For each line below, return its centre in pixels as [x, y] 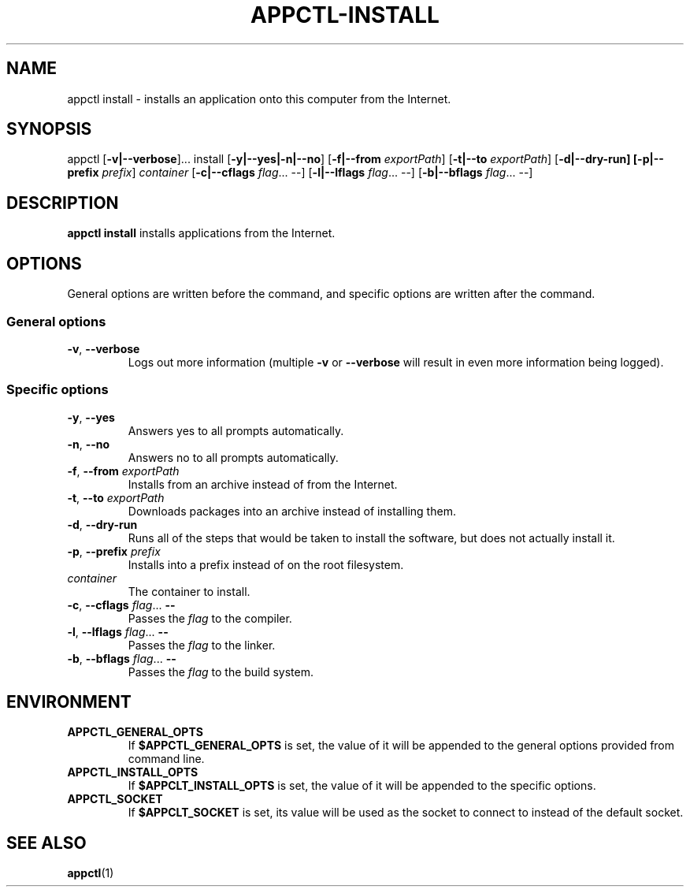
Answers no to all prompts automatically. [233, 457]
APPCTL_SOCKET [115, 799]
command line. [166, 759]
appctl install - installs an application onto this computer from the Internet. [259, 99]
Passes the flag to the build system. [221, 672]
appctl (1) [91, 873]
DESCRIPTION [63, 203]
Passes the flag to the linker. [202, 645]
